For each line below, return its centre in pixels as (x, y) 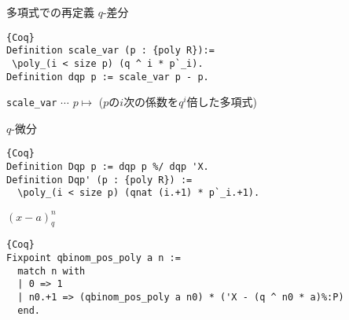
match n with (51, 271)
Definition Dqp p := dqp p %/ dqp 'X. (108, 167)
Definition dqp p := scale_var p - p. (108, 77)
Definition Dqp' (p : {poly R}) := (99, 180)
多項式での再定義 (50, 12)
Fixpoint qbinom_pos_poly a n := (94, 258)
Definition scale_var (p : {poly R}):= (110, 51)
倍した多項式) (222, 102)
